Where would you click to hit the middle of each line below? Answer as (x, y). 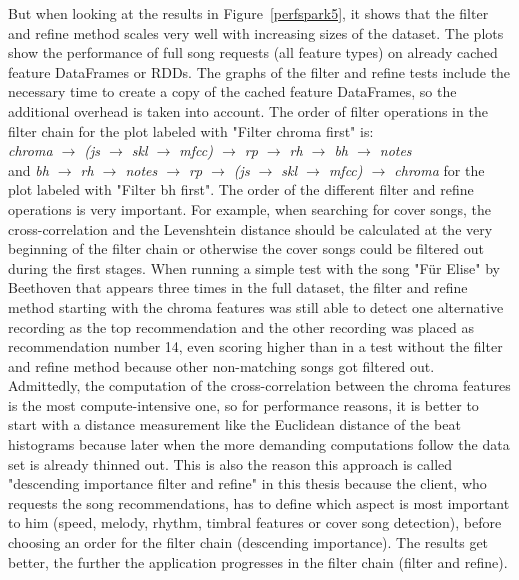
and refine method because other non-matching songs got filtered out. (221, 365)
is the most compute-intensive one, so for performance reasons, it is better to (243, 404)
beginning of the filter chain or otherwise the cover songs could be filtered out (246, 248)
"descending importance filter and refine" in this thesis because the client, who (247, 483)
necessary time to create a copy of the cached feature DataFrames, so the (232, 91)
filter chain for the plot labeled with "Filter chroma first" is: (191, 130)
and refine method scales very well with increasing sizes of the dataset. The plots (256, 32)
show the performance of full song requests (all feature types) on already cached (253, 52)
